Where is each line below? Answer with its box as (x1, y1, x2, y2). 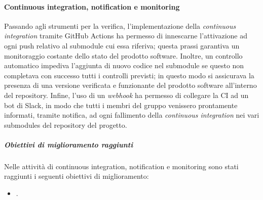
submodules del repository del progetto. (4, 119, 127, 130)
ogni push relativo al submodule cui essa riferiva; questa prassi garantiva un (4, 40, 240, 51)
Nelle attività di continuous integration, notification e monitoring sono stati (4, 161, 239, 171)
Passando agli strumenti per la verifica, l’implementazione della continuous (4, 20, 236, 31)
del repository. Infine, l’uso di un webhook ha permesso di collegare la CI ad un (4, 89, 249, 100)
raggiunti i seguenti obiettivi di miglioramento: (4, 171, 149, 181)
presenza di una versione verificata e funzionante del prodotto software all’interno (4, 80, 257, 90)
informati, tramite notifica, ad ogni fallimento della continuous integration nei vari (4, 110, 259, 120)
